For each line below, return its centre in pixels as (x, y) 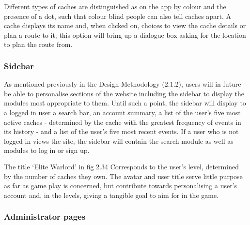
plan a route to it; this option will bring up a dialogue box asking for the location (125, 35)
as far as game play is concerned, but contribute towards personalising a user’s (121, 186)
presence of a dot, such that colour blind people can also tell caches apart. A (118, 16)
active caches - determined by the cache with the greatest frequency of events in (123, 122)
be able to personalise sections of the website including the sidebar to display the (124, 93)
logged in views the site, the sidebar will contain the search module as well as (119, 141)
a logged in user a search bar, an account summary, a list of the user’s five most (122, 112)
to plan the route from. (38, 44)
